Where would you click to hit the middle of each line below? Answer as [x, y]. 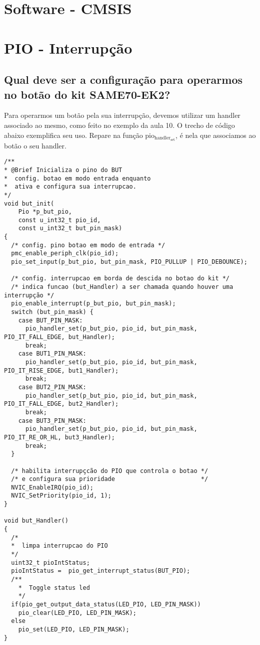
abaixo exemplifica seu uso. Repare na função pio [79, 135]
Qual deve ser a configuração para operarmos [123, 79]
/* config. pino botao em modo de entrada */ [88, 245]
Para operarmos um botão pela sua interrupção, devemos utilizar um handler [122, 115]
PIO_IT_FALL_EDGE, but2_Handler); [61, 404]
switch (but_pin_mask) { [52, 312]
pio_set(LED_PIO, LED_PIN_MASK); [74, 629]
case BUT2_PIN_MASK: [52, 387]
